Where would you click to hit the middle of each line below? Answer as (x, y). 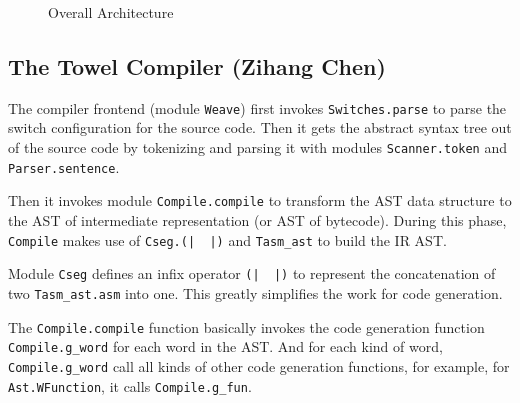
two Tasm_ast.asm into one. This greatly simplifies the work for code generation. (255, 292)
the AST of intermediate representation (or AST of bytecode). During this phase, (257, 220)
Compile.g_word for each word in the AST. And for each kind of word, (225, 346)
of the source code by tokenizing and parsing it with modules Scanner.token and (258, 147)
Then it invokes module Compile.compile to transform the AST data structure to (260, 200)
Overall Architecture (111, 12)
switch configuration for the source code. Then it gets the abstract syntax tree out (260, 127)
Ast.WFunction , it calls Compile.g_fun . (130, 385)
